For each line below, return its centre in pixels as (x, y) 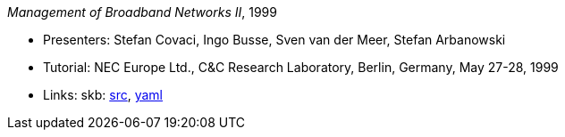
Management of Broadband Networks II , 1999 (142, 12)
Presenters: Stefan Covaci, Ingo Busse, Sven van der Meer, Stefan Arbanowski (274, 40)
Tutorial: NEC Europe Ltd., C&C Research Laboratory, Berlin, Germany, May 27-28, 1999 (301, 67)
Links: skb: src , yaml (103, 95)
